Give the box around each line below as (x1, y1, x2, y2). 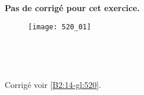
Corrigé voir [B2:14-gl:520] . (5, 79, 101, 91)
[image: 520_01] (28, 22, 91, 31)
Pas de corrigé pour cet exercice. (5, 2, 140, 13)
